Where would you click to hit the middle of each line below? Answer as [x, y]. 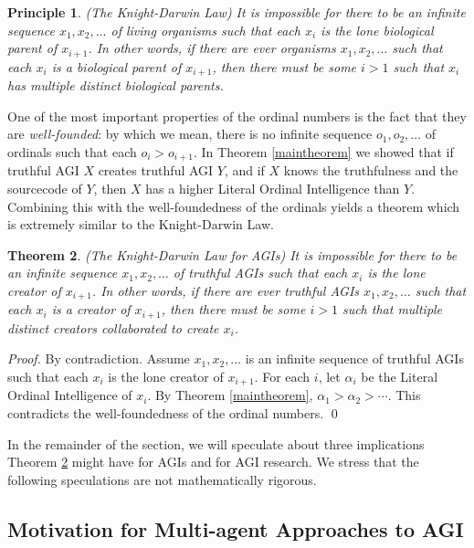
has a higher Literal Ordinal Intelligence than [273, 188]
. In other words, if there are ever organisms [212, 48]
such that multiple [392, 309]
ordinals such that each [72, 151]
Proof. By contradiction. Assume [99, 358]
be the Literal [400, 376]
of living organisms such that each [205, 30]
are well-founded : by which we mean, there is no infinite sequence [190, 134]
